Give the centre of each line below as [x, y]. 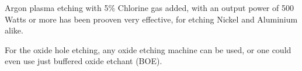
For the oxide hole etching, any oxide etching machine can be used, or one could [148, 49]
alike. [14, 30]
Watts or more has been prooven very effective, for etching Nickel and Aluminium [151, 19]
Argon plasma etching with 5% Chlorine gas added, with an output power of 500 [149, 8]
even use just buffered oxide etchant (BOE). [84, 61]
